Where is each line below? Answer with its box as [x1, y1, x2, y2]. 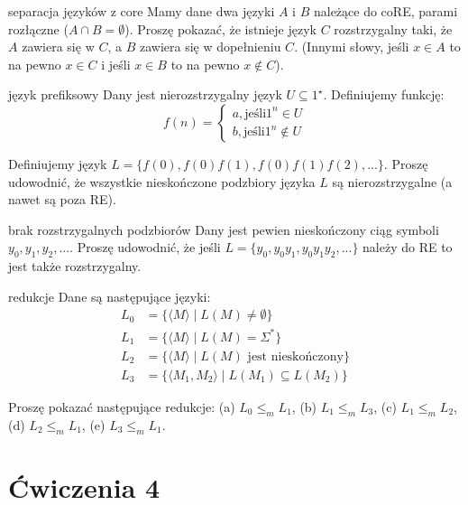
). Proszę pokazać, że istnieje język [124, 19, 317, 38]
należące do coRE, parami [313, 2, 458, 20]
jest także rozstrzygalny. [8, 257, 142, 276]
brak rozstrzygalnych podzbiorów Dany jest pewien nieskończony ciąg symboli [8, 220, 439, 238]
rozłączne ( [8, 19, 69, 38]
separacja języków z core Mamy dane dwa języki [8, 2, 275, 20]
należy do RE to [362, 238, 453, 257]
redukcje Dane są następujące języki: [8, 286, 211, 305]
